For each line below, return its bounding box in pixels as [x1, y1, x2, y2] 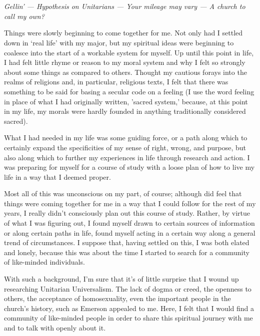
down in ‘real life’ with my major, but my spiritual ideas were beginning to [4, 37, 234, 47]
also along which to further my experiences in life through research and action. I [4, 152, 250, 162]
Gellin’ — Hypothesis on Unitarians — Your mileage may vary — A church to [4, 1, 245, 11]
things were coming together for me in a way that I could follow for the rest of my [4, 198, 256, 208]
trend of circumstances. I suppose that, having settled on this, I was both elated [4, 237, 249, 248]
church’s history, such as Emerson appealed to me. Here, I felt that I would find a [4, 303, 254, 313]
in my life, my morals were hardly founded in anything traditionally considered [4, 106, 246, 116]
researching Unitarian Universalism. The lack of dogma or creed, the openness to [4, 283, 251, 294]
